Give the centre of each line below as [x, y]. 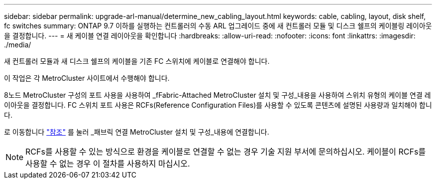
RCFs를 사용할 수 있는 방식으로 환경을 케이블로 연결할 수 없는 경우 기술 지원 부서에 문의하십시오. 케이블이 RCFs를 [226, 152]
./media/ [18, 45]
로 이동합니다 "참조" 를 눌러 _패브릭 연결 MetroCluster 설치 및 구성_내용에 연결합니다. [137, 132]
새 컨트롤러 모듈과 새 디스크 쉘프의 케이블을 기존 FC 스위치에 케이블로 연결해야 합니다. [137, 61]
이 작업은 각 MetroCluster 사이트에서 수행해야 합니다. [87, 78]
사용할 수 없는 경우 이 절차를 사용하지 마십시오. [108, 164]
